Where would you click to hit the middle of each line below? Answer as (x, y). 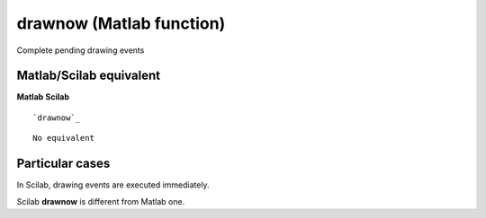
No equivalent (63, 138)
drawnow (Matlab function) (121, 23)
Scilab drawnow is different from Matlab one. (101, 201)
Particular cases (63, 164)
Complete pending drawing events (81, 50)
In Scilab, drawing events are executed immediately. (113, 185)
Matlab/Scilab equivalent (89, 76)
